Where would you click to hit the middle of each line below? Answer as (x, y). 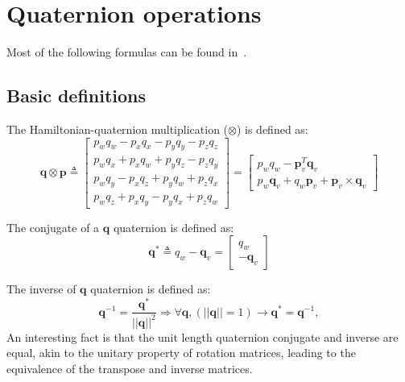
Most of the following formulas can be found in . (127, 52)
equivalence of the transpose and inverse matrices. (130, 368)
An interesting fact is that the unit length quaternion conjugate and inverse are (202, 336)
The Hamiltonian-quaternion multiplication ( (118, 129)
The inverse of (41, 289)
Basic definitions (76, 95)
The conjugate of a (53, 227)
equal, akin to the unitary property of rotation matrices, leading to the (181, 353)
